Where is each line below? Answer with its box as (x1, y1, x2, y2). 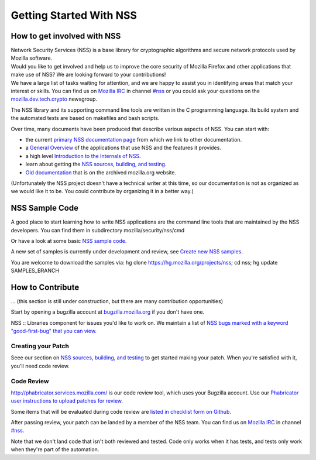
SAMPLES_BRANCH (11, 267, 60, 274)
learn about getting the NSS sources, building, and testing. (25, 161, 167, 168)
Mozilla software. (11, 54, 53, 61)
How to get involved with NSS (11, 31, 121, 41)
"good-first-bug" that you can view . (11, 328, 97, 335)
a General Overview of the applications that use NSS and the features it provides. (25, 144, 222, 152)
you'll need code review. (11, 362, 70, 369)
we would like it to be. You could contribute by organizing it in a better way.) (11, 188, 194, 195)
